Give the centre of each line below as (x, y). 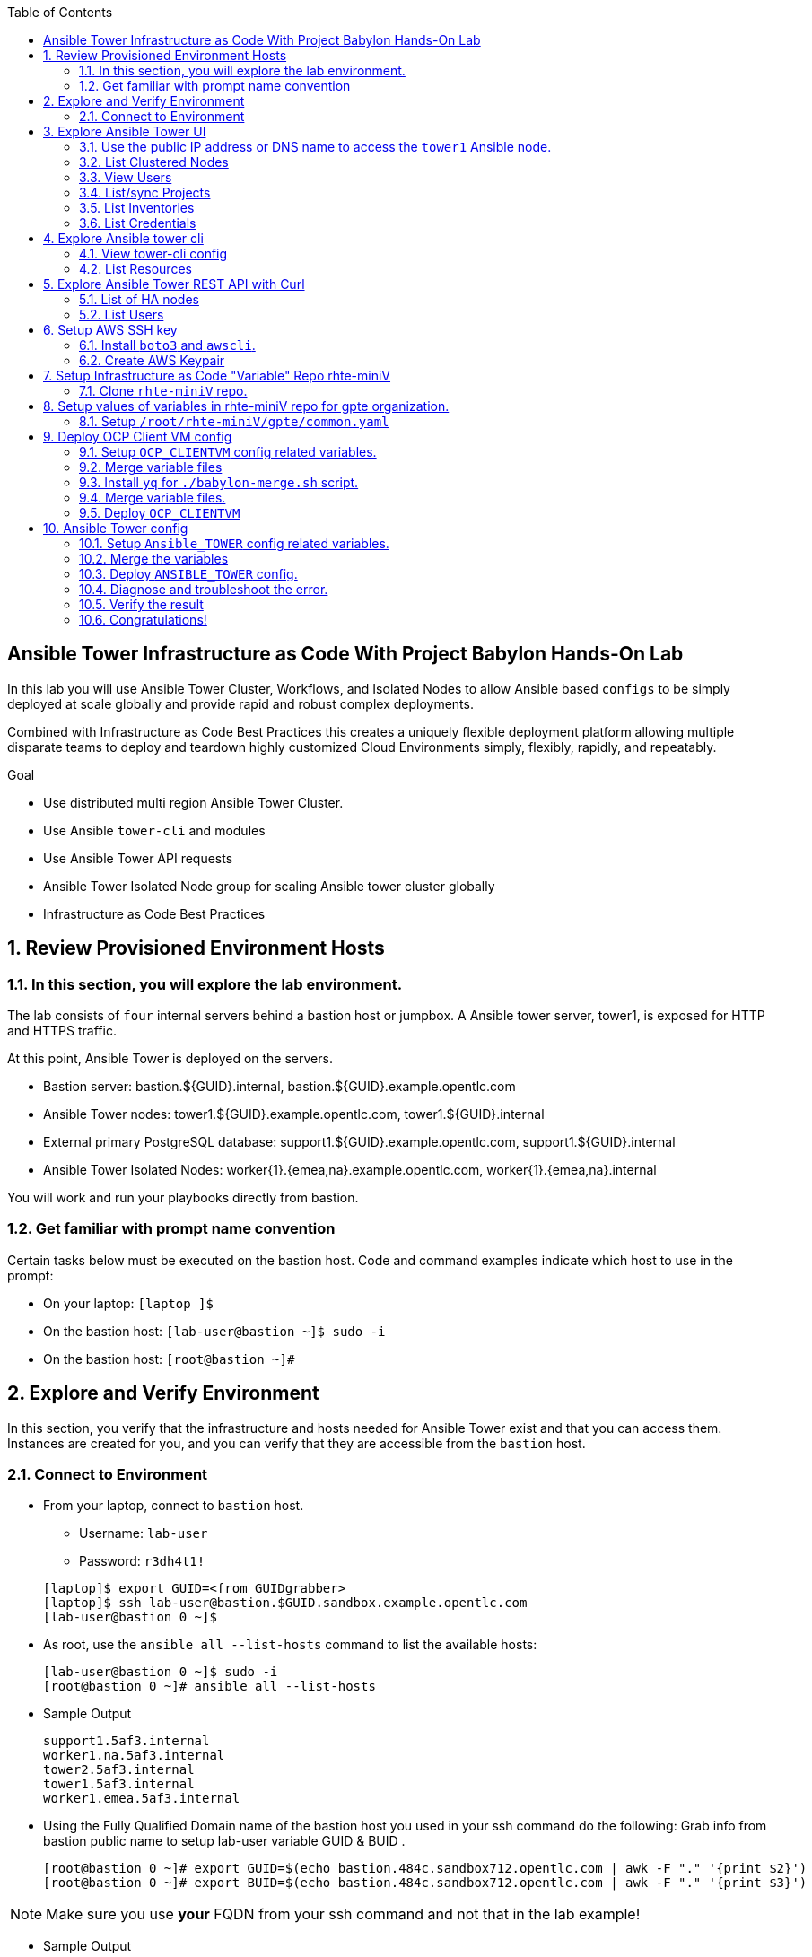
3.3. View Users (126, 177)
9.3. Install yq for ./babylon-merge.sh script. (219, 482)
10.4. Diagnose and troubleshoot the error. (204, 589)
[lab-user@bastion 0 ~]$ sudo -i (161, 1672)
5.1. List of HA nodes (139, 299)
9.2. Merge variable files (151, 467)
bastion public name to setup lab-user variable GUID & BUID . (224, 1841)
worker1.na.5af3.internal (134, 1756)
